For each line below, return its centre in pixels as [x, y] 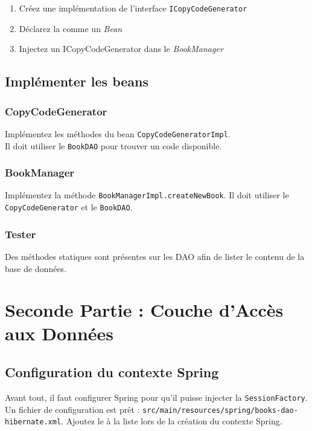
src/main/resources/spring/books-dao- [220, 410]
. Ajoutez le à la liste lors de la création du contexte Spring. [172, 421]
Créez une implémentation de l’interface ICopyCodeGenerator [133, 8]
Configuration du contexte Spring [112, 372]
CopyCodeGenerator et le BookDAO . [69, 207]
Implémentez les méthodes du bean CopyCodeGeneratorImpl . [118, 133]
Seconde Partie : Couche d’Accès [144, 310]
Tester [21, 234]
